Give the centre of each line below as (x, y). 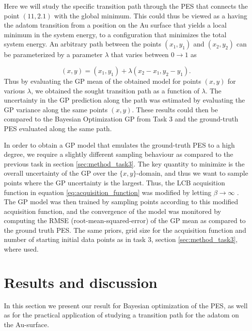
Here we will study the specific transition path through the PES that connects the (126, 6)
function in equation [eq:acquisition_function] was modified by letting (108, 192)
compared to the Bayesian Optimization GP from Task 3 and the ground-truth (121, 119)
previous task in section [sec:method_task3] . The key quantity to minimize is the (124, 163)
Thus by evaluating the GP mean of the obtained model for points (102, 81)
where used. (21, 249)
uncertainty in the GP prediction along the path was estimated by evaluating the (125, 100)
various (15, 90)
